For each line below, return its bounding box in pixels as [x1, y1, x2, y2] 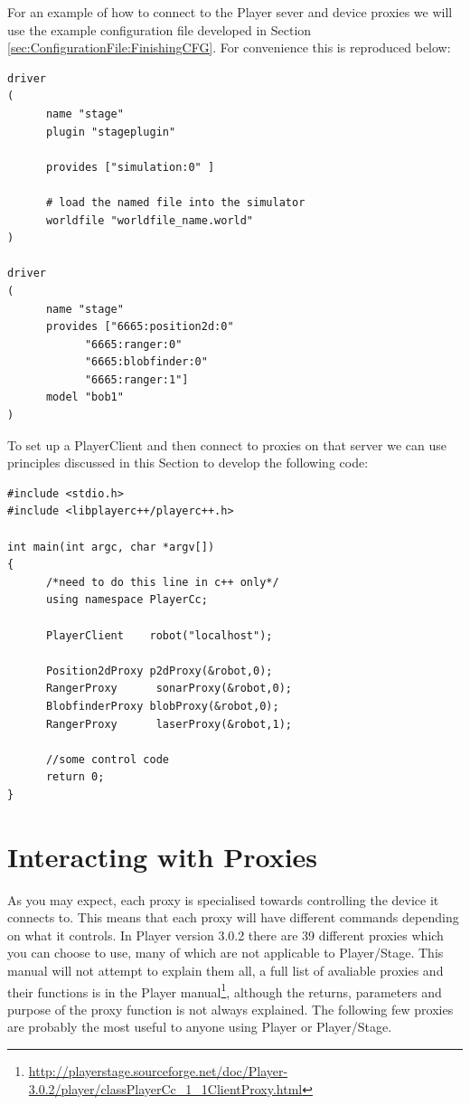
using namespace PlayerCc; [45, 593, 208, 607]
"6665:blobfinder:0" [84, 355, 208, 369]
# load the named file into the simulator [45, 195, 305, 209]
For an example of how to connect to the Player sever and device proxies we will [7, 3, 453, 21]
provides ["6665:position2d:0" [45, 320, 234, 334]
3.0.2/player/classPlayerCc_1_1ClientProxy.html [28, 1079, 303, 1098]
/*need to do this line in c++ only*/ [45, 575, 279, 589]
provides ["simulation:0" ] [45, 160, 215, 174]
